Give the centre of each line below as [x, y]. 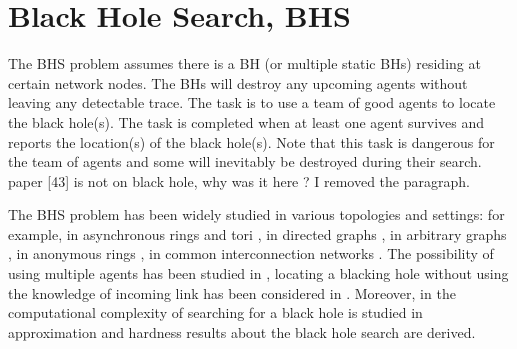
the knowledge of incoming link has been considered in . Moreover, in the [232, 292]
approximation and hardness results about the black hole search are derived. [242, 331]
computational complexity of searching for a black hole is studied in [215, 312]
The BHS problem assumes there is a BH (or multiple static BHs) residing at [244, 63]
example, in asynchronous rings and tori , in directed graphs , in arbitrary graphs [257, 233]
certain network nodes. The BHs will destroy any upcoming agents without [238, 82]
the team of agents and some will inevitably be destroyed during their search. [245, 161]
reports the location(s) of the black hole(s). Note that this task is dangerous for [251, 141]
